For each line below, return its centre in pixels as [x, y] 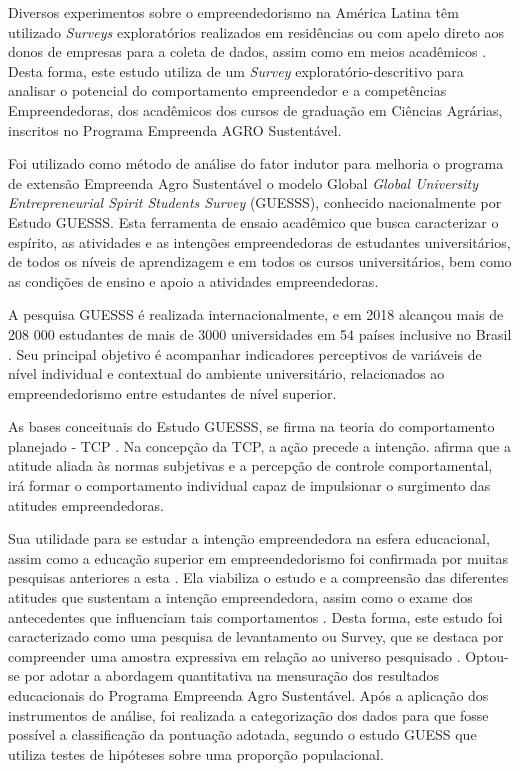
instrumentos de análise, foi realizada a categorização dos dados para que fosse [248, 714]
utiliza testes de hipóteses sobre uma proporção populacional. [196, 753]
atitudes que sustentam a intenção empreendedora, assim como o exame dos [240, 597]
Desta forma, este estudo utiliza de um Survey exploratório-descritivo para [236, 70]
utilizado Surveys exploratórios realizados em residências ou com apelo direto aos [256, 31]
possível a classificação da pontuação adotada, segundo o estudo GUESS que [242, 734]
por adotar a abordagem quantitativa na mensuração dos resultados [232, 675]
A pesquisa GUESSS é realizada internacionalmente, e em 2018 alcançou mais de [256, 314]
